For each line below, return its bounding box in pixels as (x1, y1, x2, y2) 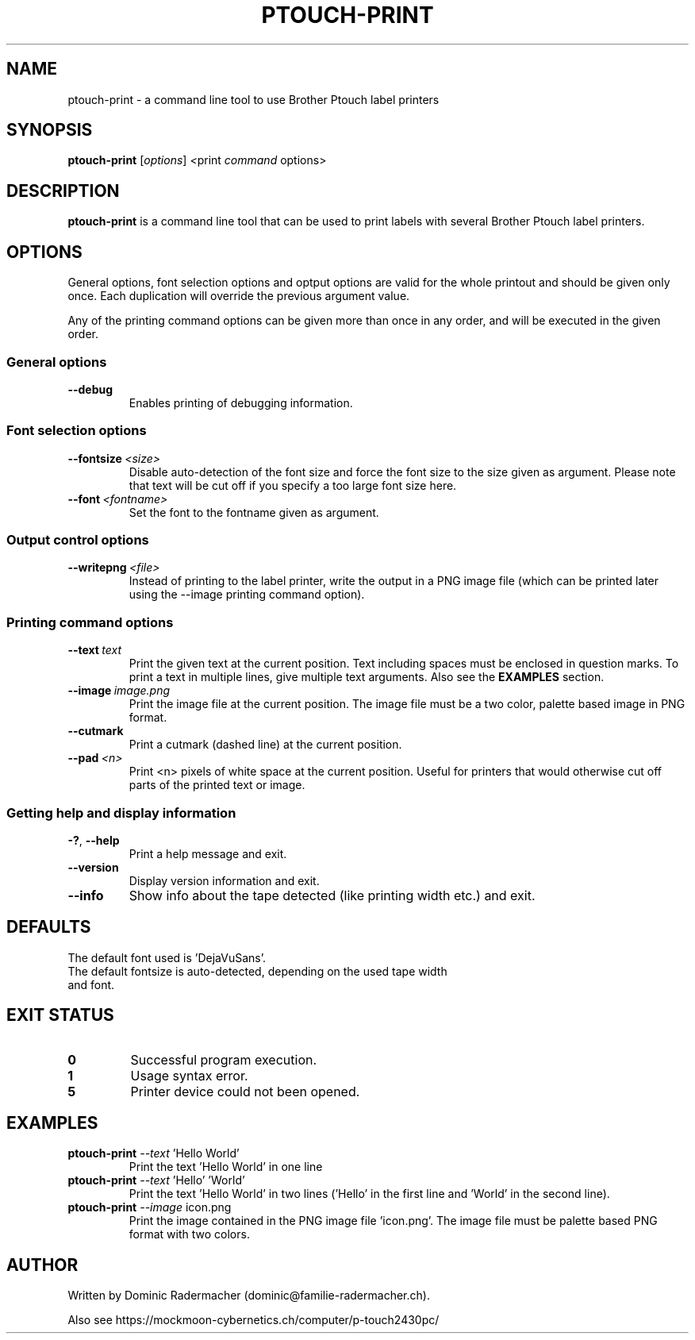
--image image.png (67, 683, 171, 698)
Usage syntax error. (130, 1067, 248, 1084)
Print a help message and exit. (129, 846, 287, 861)
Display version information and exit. (129, 873, 320, 888)
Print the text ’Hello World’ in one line (129, 1160, 323, 1174)
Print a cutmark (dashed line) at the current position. (129, 737, 402, 752)
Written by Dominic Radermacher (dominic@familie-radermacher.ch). (67, 1288, 430, 1303)
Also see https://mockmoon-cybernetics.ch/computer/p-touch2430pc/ (67, 1313, 440, 1327)
